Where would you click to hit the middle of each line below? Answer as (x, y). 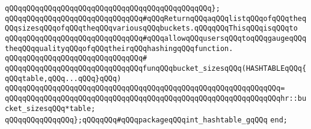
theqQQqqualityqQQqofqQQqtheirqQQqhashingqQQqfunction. (119, 48)
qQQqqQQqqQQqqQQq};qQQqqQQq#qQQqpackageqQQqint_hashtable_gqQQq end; (146, 120)
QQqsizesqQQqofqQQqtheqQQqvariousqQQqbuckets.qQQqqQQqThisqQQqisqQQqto (151, 28)
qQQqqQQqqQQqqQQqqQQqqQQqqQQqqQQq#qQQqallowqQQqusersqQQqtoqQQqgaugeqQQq (156, 38)
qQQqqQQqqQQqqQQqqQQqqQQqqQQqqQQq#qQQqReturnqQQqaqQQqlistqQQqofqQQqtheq (156, 18)
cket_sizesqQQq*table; (50, 108)
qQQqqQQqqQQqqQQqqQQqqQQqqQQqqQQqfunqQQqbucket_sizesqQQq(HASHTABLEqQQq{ (156, 68)
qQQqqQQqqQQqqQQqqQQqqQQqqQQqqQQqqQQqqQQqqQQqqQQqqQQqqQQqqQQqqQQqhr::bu (156, 98)
